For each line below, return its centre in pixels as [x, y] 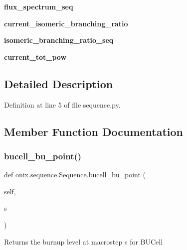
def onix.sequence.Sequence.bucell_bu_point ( [75, 175]
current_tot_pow [35, 57]
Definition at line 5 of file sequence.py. [62, 104]
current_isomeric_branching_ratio [66, 23]
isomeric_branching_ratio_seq [59, 40]
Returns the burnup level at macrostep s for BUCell [84, 241]
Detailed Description [59, 83]
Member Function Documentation [94, 131]
